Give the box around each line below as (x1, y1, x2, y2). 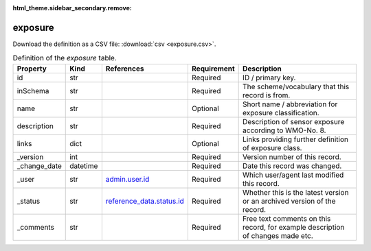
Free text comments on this (243, 213, 331, 223)
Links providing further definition (243, 134, 348, 144)
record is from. (243, 90, 291, 99)
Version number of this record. (243, 152, 341, 161)
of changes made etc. (243, 230, 314, 240)
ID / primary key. (243, 73, 296, 82)
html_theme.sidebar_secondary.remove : (12, 4, 132, 12)
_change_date (16, 161, 62, 171)
